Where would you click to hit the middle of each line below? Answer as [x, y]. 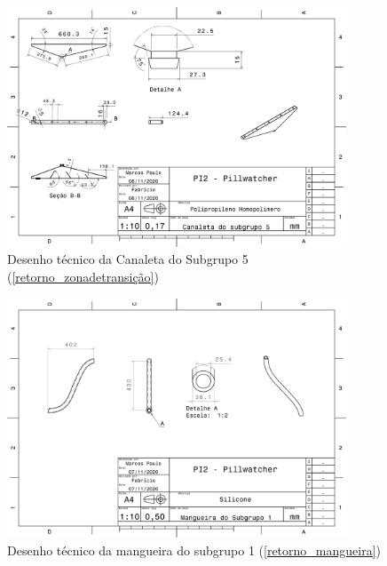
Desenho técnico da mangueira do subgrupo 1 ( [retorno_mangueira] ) [194, 550]
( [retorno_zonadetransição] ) [83, 276]
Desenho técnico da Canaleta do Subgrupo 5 [128, 259]
